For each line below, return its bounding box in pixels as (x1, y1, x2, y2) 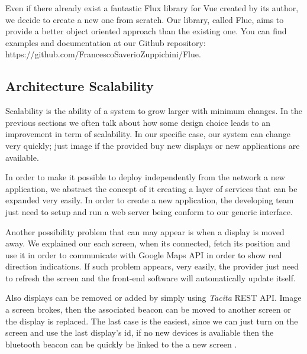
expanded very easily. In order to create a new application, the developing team (5, 194, 294, 206)
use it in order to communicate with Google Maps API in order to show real (5, 248, 282, 261)
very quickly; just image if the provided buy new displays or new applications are (5, 139, 300, 151)
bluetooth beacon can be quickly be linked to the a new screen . (5, 337, 237, 350)
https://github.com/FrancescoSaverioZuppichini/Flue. (5, 48, 201, 60)
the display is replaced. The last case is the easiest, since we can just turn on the (5, 314, 298, 327)
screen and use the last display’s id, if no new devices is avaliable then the (5, 326, 274, 339)
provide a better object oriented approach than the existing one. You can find (5, 25, 287, 37)
